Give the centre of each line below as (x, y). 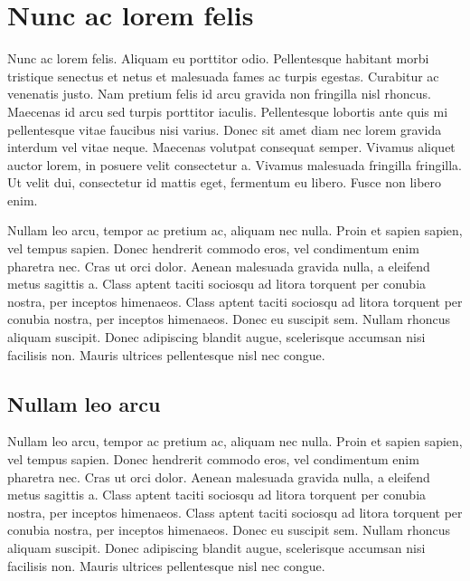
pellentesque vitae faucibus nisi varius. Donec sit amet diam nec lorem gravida (225, 129)
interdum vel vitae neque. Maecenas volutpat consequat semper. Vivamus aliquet (231, 147)
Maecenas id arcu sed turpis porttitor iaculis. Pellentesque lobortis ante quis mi (228, 111)
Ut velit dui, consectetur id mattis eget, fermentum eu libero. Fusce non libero (225, 182)
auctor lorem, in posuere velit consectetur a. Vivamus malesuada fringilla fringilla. (235, 164)
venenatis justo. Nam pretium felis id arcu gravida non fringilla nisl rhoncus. (219, 94)
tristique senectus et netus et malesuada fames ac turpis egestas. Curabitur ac (223, 76)
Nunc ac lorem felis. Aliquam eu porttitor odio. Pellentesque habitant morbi (218, 58)
